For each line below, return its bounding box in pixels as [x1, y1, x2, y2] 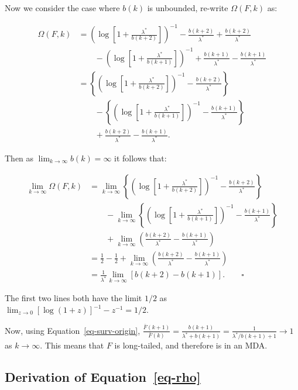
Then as [5, 151, 34, 164]
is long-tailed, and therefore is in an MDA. [114, 339, 268, 351]
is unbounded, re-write [147, 2, 228, 13]
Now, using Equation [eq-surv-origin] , [5, 324, 141, 336]
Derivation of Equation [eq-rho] [5, 368, 201, 386]
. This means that [40, 339, 104, 351]
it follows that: [114, 151, 167, 164]
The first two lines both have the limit [5, 292, 142, 304]
